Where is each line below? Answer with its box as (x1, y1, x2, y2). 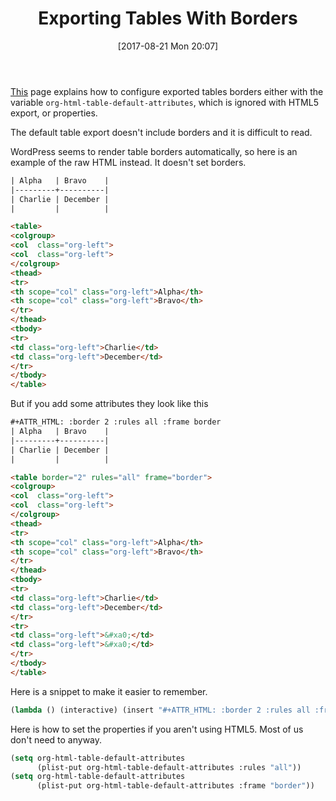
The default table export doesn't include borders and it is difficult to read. (10, 126, 313, 138)
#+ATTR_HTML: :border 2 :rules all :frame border (10, 417, 222, 427)
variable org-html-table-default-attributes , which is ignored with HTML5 (10, 96, 319, 108)
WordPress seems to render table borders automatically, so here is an (10, 145, 298, 157)
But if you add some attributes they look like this (10, 398, 209, 410)
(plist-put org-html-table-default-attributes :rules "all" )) (36, 762, 302, 772)
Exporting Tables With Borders (38, 7, 298, 30)
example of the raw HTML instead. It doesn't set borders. (10, 156, 247, 168)
